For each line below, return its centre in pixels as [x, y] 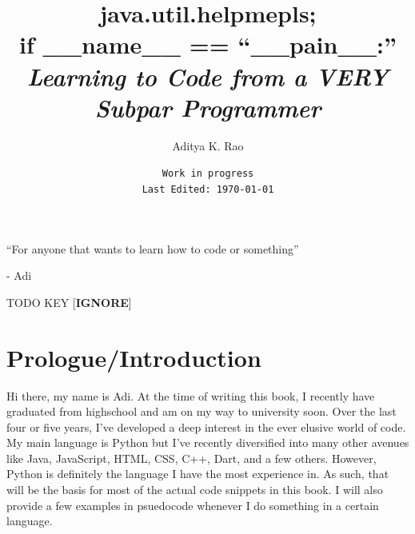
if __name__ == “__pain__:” [208, 44]
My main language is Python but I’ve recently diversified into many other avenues [208, 442]
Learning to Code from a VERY [208, 76]
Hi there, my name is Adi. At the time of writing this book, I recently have [191, 395]
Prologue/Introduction [134, 357]
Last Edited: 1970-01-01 [208, 189]
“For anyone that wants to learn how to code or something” [153, 248]
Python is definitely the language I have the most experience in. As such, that [198, 474]
